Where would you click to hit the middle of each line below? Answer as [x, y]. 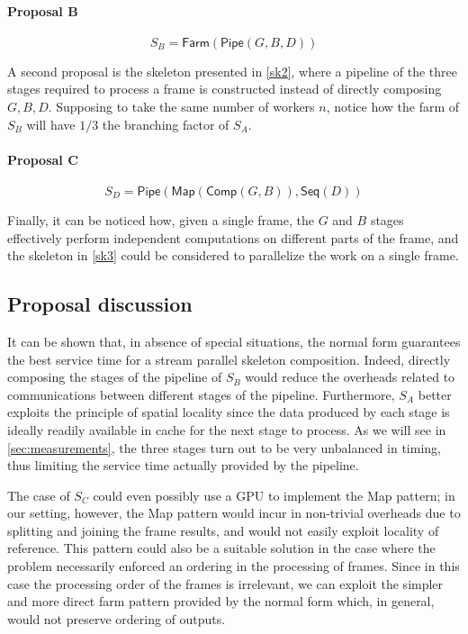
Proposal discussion [100, 304]
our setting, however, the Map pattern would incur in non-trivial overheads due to [234, 513]
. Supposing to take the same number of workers [181, 106]
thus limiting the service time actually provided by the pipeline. [183, 465]
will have [51, 124]
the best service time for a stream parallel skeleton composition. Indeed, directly [229, 359]
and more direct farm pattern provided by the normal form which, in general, [221, 601]
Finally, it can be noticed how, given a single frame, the [161, 219]
